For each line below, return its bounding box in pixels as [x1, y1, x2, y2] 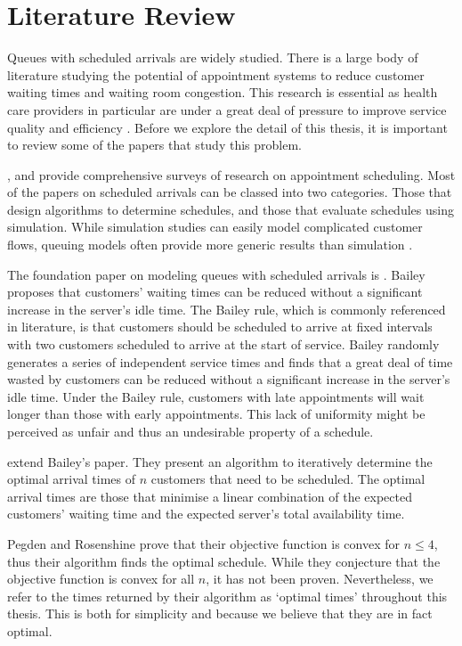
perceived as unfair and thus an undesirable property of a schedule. [7, 422, 374, 440]
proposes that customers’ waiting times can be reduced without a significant [7, 282, 423, 301]
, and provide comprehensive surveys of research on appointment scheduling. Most [7, 165, 456, 184]
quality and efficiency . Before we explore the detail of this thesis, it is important [7, 118, 448, 136]
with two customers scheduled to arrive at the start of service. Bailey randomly [7, 335, 440, 354]
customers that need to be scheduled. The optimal [150, 470, 426, 488]
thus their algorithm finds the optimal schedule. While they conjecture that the [7, 552, 441, 570]
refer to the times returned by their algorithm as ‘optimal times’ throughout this [7, 586, 448, 605]
